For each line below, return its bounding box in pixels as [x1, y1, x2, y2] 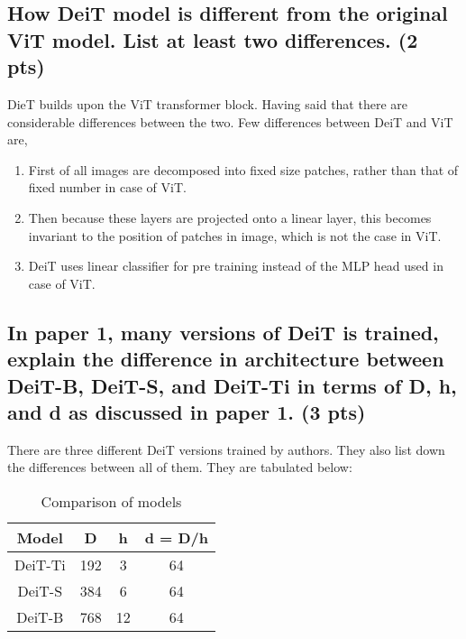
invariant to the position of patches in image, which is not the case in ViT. [28, 226, 442, 245]
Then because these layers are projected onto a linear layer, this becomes [28, 208, 432, 227]
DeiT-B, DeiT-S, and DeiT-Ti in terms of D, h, [7, 371, 457, 399]
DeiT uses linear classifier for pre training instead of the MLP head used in [28, 256, 443, 275]
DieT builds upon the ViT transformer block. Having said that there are [7, 94, 407, 113]
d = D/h [144, 526, 209, 548]
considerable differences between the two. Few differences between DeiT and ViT [7, 112, 453, 131]
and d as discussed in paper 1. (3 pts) [7, 397, 366, 425]
